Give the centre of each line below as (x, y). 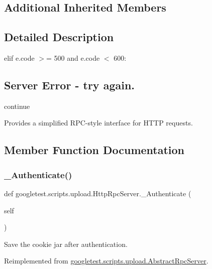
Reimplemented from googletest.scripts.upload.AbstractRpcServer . (106, 261)
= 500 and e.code (73, 57)
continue (17, 106)
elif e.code (19, 57)
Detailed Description (59, 37)
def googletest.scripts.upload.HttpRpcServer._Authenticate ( (98, 193)
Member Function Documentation (94, 150)
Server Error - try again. (70, 85)
